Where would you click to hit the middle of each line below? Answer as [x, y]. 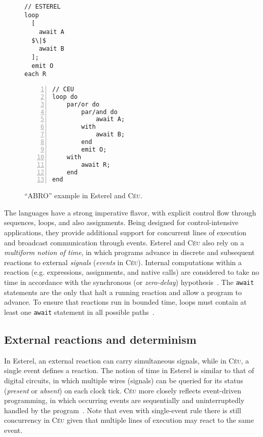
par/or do [83, 104]
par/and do [99, 112]
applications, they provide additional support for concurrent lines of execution [125, 232]
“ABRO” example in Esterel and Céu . [83, 195]
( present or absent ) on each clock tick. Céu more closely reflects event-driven [123, 390]
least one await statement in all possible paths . [79, 312]
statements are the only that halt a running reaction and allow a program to [123, 292]
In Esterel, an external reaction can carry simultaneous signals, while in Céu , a [127, 360]
